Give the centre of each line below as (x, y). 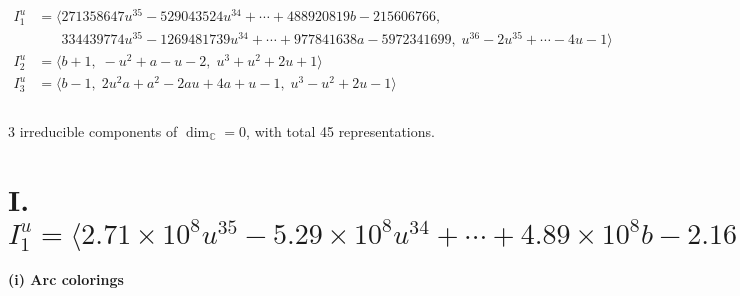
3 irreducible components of (93, 130)
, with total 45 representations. (340, 130)
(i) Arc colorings (66, 279)
